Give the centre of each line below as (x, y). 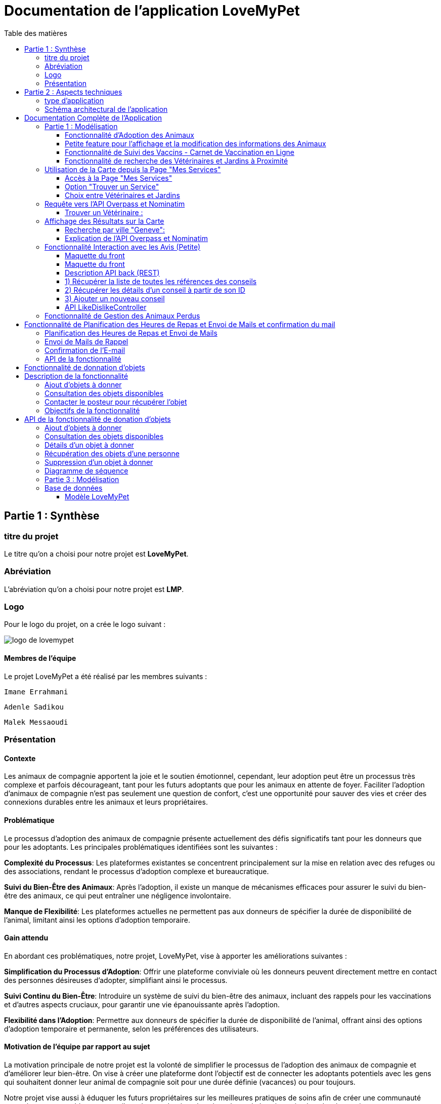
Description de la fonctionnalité (76, 376)
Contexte (20, 758)
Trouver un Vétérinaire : (104, 212)
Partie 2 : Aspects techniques (73, 92)
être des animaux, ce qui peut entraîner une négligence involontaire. (118, 895)
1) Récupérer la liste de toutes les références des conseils (161, 281)
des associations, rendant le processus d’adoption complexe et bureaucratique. (137, 871)
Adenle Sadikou (34, 707)
